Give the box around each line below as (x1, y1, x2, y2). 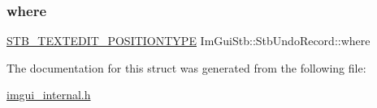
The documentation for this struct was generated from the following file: (6, 59, 366, 76)
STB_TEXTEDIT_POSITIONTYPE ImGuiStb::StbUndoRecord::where (6, 32, 370, 49)
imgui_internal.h (6, 86, 91, 103)
